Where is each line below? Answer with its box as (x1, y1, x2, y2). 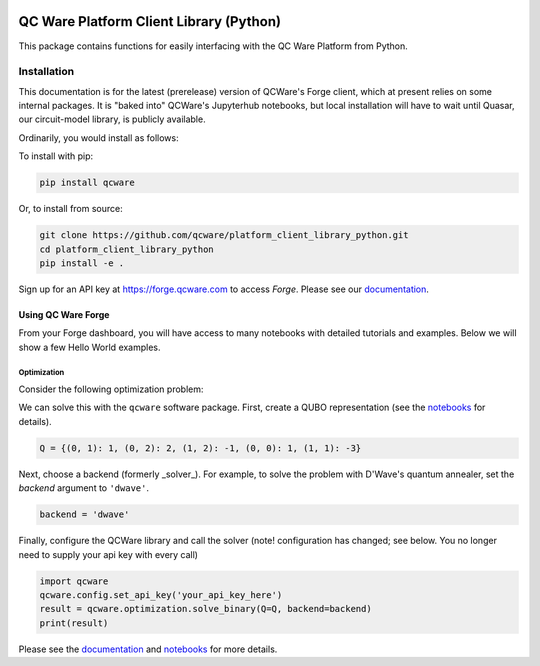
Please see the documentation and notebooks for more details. (18, 643, 278, 655)
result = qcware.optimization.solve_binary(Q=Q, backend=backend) (39, 603, 372, 615)
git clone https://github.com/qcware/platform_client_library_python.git (39, 230, 409, 241)
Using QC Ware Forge (18, 308, 110, 320)
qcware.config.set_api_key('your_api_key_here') (39, 589, 283, 600)
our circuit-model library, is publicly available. (18, 113, 206, 125)
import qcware (39, 575, 109, 587)
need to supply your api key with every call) (18, 548, 199, 560)
